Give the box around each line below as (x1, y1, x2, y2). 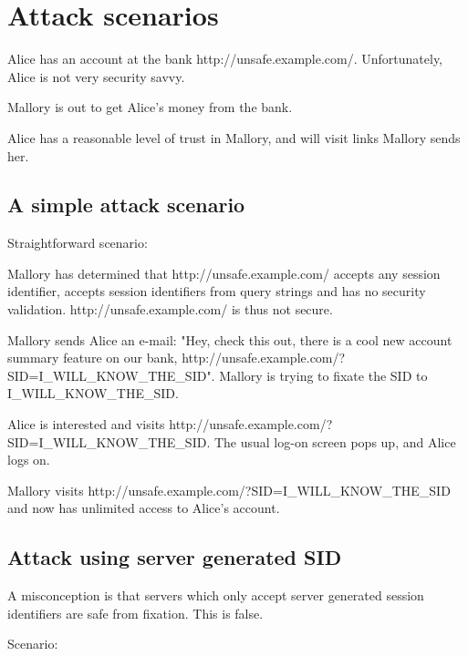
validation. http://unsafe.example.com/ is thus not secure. (7, 300, 333, 319)
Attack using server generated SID (7, 543, 342, 571)
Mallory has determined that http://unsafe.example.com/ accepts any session (7, 263, 441, 282)
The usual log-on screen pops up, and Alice (213, 432, 456, 451)
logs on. (7, 450, 50, 469)
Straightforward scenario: (7, 233, 148, 252)
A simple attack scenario (7, 190, 245, 219)
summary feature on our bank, (7, 348, 178, 367)
